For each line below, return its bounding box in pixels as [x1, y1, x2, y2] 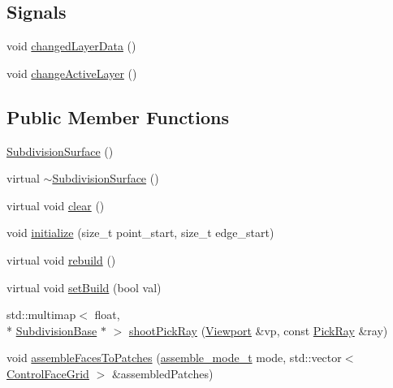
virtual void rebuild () [6, 251, 116, 268]
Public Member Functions [6, 104, 229, 129]
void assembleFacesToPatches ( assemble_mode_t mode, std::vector [6, 349, 342, 366]
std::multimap [6, 306, 76, 323]
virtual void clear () [6, 196, 105, 213]
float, [94, 306, 120, 323]
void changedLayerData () [6, 37, 136, 54]
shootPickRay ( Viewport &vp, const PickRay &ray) [128, 321, 388, 338]
